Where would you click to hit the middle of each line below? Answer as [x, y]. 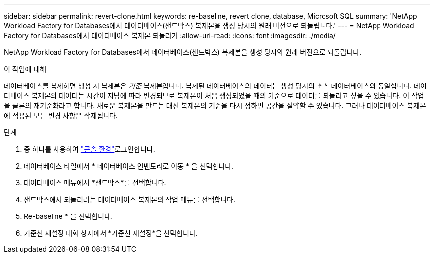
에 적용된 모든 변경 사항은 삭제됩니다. [61, 115]
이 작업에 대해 [25, 69]
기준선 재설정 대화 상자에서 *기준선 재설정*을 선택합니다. [111, 233]
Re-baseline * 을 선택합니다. [68, 216]
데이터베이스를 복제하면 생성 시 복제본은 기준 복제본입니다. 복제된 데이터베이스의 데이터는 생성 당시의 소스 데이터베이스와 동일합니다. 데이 [215, 86]
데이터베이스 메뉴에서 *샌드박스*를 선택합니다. [95, 183]
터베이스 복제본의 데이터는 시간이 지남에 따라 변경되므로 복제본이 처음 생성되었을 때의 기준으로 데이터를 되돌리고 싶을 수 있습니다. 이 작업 [214, 96]
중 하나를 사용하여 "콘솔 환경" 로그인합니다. [89, 149]
